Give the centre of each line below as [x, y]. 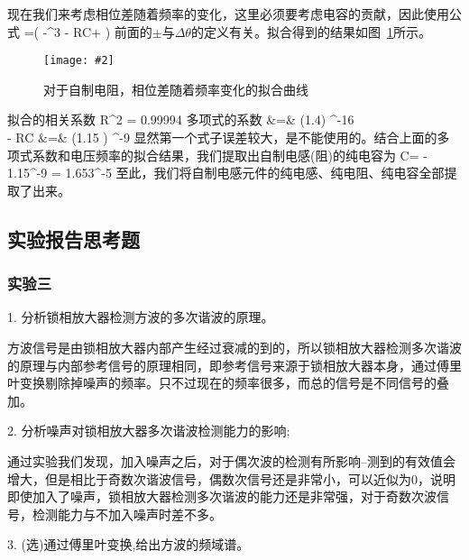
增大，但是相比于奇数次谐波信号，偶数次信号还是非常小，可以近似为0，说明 [231, 478]
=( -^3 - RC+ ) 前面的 [88, 31]
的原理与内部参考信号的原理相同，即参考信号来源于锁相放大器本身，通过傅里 [234, 365]
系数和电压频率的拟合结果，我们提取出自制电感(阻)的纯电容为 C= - [230, 155]
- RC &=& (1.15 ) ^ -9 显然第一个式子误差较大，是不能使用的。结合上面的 [222, 138]
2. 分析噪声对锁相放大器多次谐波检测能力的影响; [149, 431]
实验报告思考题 [74, 239]
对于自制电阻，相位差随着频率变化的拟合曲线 [176, 89]
